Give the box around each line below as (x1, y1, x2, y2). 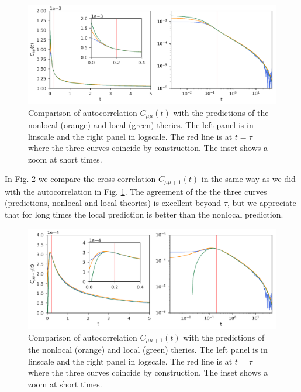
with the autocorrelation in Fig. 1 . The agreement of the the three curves (5, 185, 267, 197)
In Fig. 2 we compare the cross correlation (5, 173, 156, 185)
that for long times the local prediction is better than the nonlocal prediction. (5, 208, 283, 220)
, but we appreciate (227, 197, 296, 209)
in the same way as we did (201, 173, 296, 185)
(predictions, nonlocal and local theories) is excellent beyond (5, 197, 222, 209)
